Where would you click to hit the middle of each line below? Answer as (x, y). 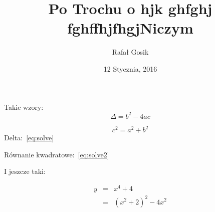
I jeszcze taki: (25, 171)
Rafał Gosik (130, 52)
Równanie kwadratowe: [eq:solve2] (57, 154)
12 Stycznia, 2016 (130, 68)
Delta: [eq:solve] (29, 138)
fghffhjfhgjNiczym (130, 28)
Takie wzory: (24, 107)
